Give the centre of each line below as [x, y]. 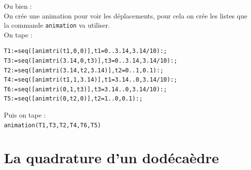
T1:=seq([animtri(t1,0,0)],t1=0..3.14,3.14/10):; [86, 51]
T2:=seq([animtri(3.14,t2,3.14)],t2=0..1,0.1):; [84, 70]
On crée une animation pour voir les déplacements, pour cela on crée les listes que [126, 15]
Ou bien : [18, 6]
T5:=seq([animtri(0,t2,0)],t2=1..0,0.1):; [73, 99]
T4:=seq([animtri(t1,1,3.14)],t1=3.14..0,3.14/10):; [91, 80]
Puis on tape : [25, 115]
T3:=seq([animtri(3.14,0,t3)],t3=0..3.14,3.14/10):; [91, 61]
